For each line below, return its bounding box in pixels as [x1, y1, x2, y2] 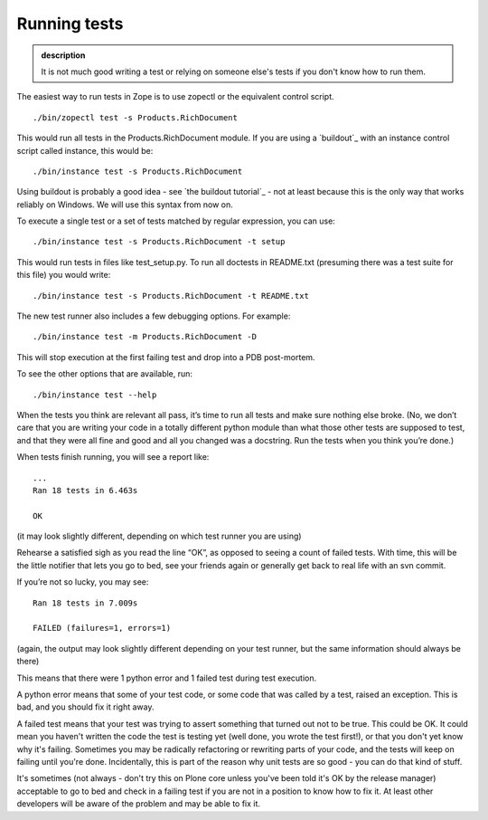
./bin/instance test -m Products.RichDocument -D [33, 331, 258, 342]
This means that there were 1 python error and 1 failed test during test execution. [16, 672, 317, 683]
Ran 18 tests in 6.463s [33, 485, 138, 495]
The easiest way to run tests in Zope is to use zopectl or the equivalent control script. [16, 91, 334, 102]
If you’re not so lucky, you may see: [16, 577, 149, 587]
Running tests [16, 14, 124, 33]
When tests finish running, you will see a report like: [16, 452, 210, 462]
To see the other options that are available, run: [16, 368, 193, 379]
